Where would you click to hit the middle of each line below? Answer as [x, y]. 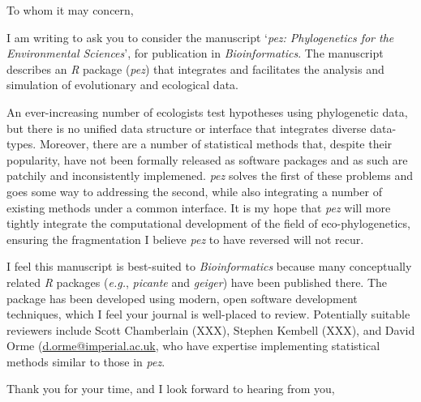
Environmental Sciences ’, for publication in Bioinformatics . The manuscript [195, 53]
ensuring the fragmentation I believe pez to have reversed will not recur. [185, 239]
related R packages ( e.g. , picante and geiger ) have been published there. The [197, 282]
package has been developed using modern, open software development [182, 298]
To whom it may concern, [70, 10]
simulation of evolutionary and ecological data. [122, 85]
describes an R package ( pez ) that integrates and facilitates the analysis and [195, 68]
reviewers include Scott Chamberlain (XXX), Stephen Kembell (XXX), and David [211, 329]
